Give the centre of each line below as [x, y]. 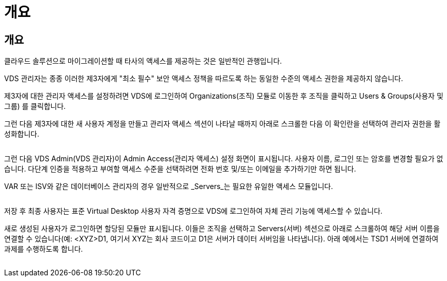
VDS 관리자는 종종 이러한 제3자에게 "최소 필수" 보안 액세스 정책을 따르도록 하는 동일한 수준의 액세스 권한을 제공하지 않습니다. [204, 79]
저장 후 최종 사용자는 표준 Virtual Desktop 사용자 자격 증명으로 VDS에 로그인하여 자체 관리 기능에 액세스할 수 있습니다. [194, 211]
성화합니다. [22, 134]
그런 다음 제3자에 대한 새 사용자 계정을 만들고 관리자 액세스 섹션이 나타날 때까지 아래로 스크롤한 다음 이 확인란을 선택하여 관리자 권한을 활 [222, 124]
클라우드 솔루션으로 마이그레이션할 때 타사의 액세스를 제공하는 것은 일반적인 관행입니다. [143, 61]
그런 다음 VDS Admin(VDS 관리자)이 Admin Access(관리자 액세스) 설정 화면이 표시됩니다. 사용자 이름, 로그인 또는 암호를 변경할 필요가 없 [224, 159]
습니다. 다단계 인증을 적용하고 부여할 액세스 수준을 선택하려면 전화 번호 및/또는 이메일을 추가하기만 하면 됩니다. [180, 169]
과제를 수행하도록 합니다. [44, 249]
